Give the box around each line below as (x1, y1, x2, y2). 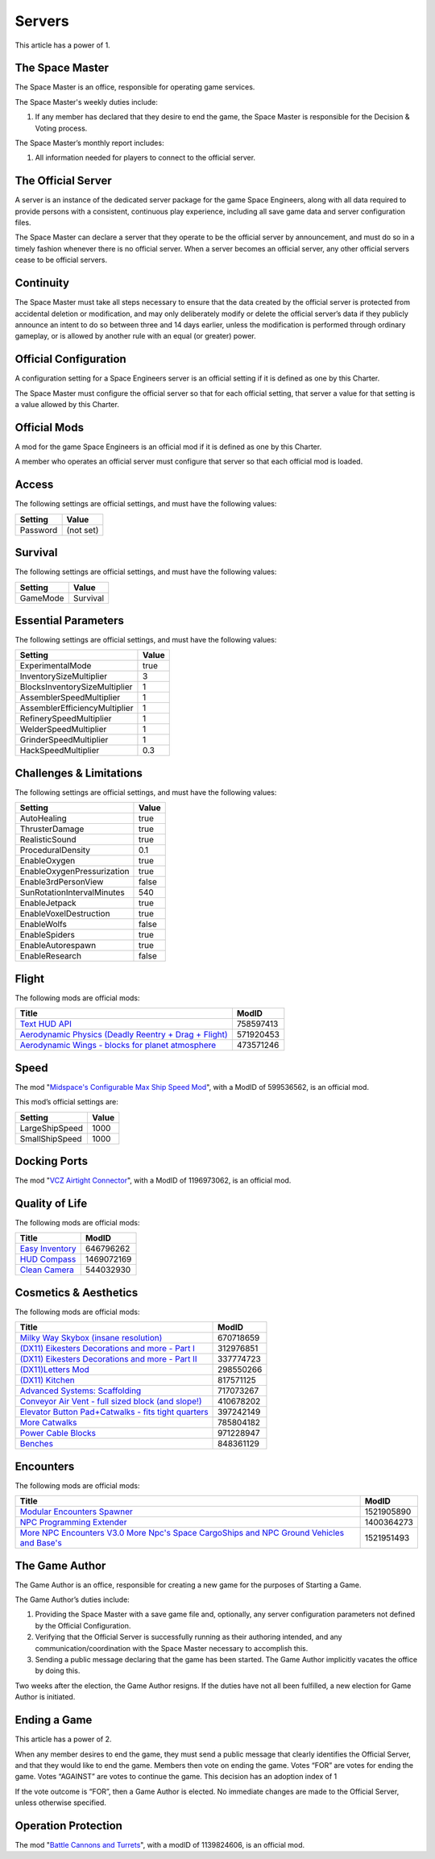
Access (14, 478, 54, 492)
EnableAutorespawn (19, 940, 97, 951)
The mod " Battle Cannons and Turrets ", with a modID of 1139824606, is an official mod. (14, 1840, 305, 1849)
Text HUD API (19, 1018, 72, 1029)
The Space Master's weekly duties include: (14, 97, 159, 106)
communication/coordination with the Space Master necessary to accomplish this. (35, 1643, 309, 1653)
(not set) (66, 524, 99, 535)
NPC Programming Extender (19, 1516, 127, 1528)
